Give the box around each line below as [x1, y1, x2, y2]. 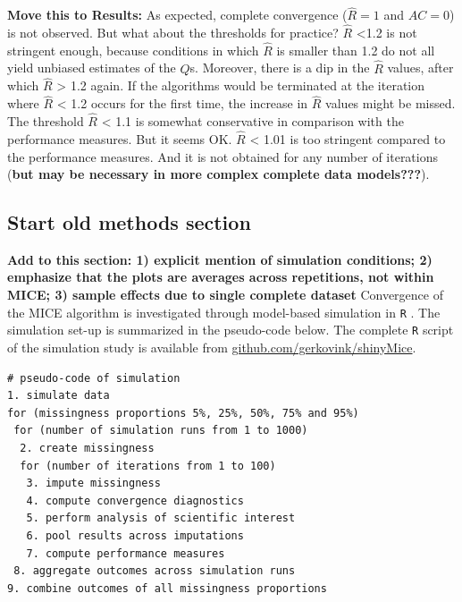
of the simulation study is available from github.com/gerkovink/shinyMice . [7, 337, 416, 356]
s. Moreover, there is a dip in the [189, 58, 370, 77]
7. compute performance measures [26, 547, 225, 560]
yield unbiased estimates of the [7, 58, 176, 77]
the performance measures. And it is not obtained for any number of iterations [7, 147, 439, 165]
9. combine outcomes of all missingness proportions [7, 581, 327, 595]
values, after [387, 58, 454, 77]
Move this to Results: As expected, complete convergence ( [7, 5, 348, 24]
